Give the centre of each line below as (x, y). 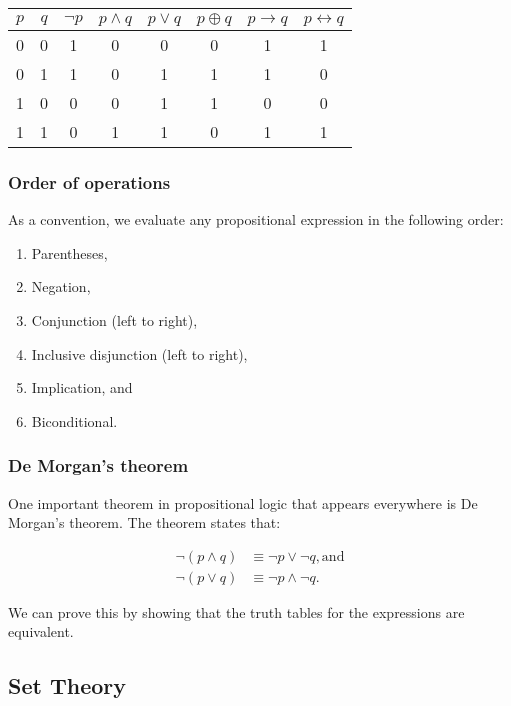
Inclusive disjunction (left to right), (139, 353)
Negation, (61, 286)
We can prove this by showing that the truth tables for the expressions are (236, 611)
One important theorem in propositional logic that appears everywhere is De (243, 502)
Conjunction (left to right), (114, 320)
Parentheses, (69, 252)
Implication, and (82, 387)
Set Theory (67, 685)
